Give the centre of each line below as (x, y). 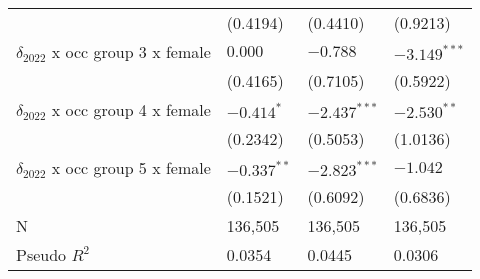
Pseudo (41, 254)
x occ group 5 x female (131, 167)
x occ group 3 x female (131, 51)
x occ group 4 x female (131, 109)
